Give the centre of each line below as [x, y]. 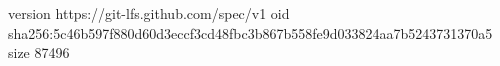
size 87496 [39, 52]
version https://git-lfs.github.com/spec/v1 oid [149, 13]
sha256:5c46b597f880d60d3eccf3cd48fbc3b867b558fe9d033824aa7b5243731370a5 [250, 32]
